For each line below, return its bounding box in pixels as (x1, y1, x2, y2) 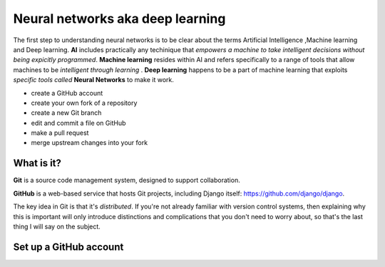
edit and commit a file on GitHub (31, 119, 126, 127)
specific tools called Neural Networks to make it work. (13, 76, 175, 84)
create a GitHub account (31, 89, 103, 97)
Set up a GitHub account (13, 241, 124, 253)
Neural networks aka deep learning (13, 11, 226, 26)
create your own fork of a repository (31, 99, 138, 107)
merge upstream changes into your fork (31, 138, 148, 147)
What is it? (13, 157, 62, 169)
